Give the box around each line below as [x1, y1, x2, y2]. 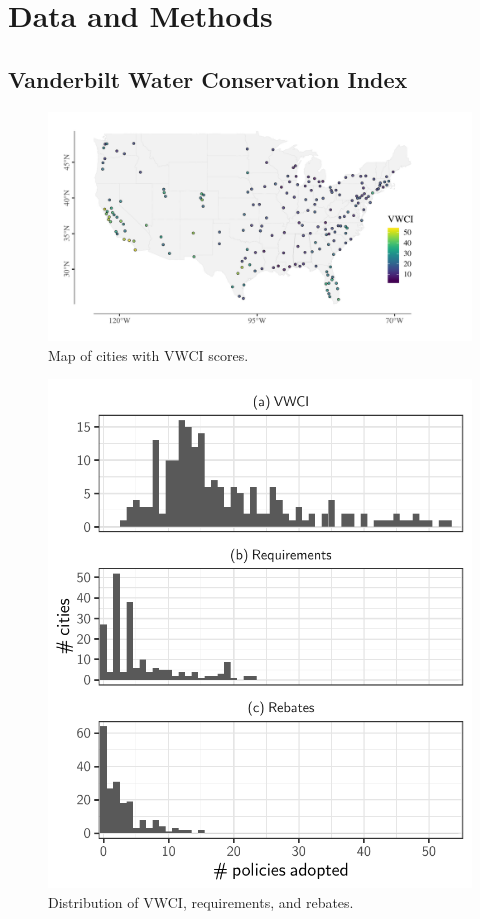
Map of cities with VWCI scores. [48, 344, 249, 365]
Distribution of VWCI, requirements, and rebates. [48, 891, 354, 912]
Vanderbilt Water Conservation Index [8, 63, 408, 94]
